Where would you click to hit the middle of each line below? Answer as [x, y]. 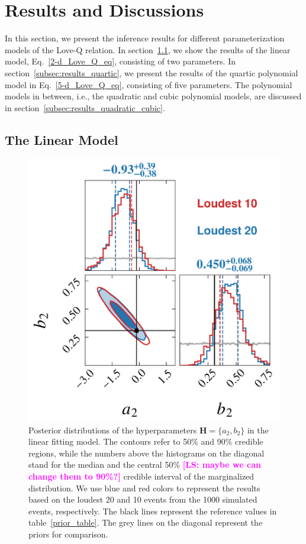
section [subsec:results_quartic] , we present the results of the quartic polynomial [152, 72]
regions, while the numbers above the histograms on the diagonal [146, 453]
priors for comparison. [68, 534]
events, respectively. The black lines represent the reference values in [153, 511]
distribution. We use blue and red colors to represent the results [144, 488]
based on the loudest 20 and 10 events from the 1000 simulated [143, 499]
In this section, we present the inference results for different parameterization [145, 38]
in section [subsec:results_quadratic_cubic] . [85, 107]
